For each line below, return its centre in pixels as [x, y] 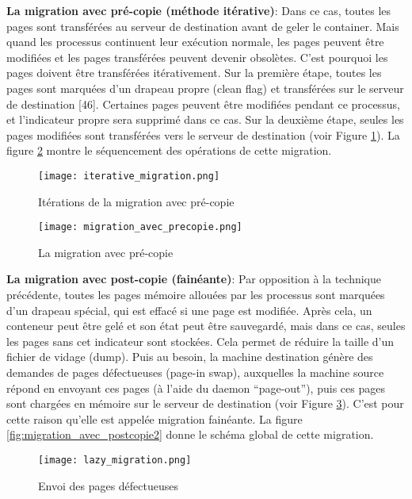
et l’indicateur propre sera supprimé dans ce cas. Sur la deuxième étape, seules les [205, 119]
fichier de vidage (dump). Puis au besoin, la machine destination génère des [190, 357]
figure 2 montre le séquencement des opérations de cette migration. [169, 150]
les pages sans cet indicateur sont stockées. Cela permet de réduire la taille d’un [200, 341]
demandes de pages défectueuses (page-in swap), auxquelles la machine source [195, 372]
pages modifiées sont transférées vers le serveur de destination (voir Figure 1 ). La [203, 134]
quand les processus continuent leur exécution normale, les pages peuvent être [195, 42]
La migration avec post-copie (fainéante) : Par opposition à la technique [194, 279]
